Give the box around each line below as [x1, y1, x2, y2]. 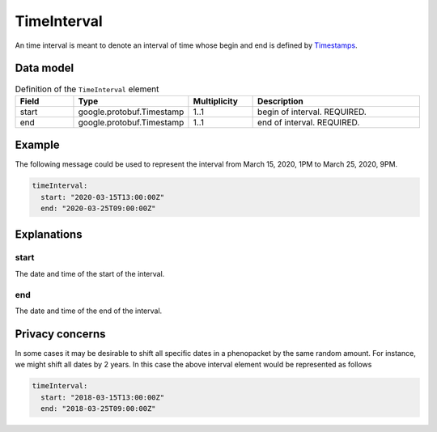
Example [15, 138, 60, 152]
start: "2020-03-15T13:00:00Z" [40, 193, 165, 201]
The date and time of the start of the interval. [15, 269, 165, 278]
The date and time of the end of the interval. [15, 306, 163, 316]
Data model [15, 61, 74, 75]
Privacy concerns [15, 327, 106, 341]
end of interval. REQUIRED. [257, 116, 360, 128]
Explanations [15, 227, 83, 241]
